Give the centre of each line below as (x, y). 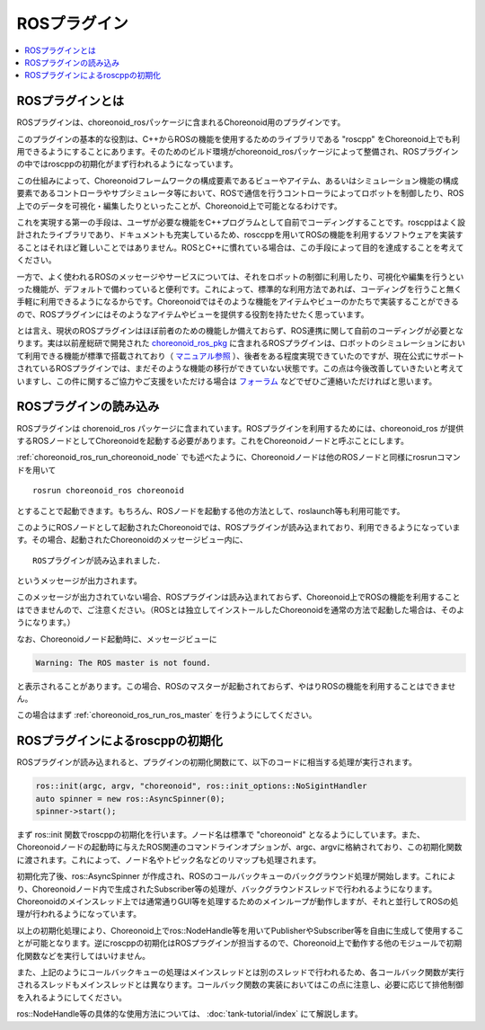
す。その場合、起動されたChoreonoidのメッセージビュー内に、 (132, 540)
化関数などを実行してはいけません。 (83, 955)
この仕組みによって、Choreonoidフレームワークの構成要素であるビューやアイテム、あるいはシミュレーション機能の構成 (238, 181)
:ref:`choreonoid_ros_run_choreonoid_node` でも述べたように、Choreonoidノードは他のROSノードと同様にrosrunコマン (239, 457)
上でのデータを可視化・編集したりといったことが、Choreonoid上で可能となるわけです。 (180, 206)
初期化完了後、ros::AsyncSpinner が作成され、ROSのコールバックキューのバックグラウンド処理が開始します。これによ (236, 876)
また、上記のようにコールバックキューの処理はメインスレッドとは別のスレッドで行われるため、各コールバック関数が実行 (241, 972)
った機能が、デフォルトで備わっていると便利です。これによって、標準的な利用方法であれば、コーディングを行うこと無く (239, 289)
